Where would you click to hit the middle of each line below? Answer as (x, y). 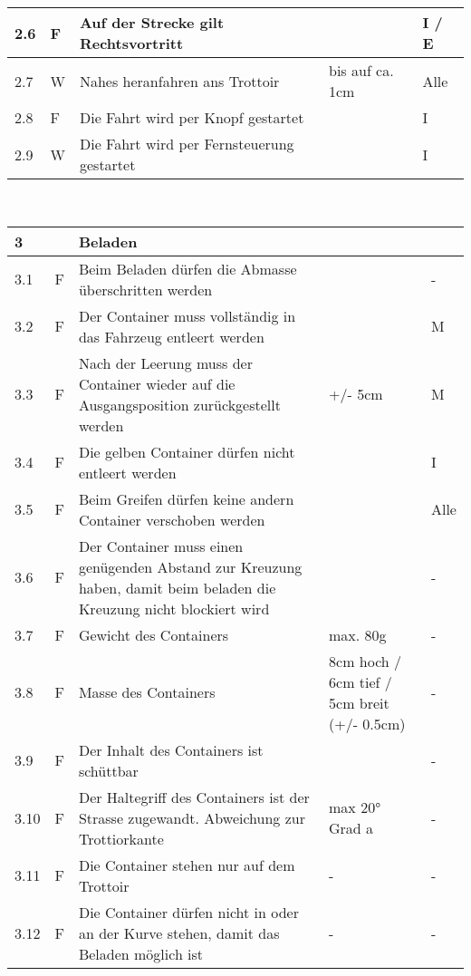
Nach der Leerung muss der (165, 362)
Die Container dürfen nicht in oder (188, 912)
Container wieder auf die (157, 383)
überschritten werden (145, 289)
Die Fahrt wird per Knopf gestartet (192, 117)
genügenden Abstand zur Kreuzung (190, 566)
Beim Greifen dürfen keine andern (186, 498)
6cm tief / (360, 681)
